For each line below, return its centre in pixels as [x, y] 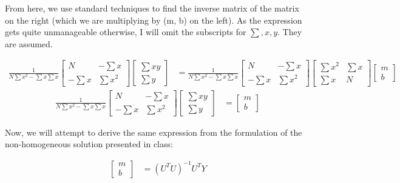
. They [290, 32]
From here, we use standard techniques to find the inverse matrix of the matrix [152, 8]
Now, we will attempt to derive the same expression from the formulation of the [154, 132]
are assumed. [29, 43]
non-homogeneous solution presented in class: [89, 144]
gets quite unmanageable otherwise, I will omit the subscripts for [126, 32]
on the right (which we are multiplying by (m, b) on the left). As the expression [154, 20]
